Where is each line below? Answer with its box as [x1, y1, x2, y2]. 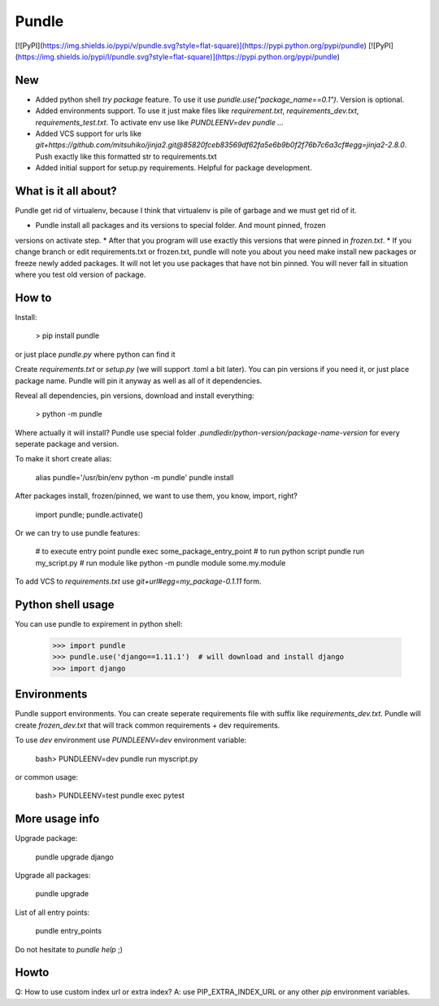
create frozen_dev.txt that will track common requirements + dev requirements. [15, 720, 280, 730]
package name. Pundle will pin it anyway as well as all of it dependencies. [15, 375, 263, 386]
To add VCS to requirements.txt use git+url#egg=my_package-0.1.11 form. [15, 576, 262, 586]
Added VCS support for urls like [35, 129, 142, 138]
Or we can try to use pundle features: [15, 528, 141, 538]
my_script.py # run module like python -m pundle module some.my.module [35, 558, 286, 567]
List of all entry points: [15, 908, 90, 917]
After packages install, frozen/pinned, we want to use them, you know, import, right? [15, 491, 298, 501]
